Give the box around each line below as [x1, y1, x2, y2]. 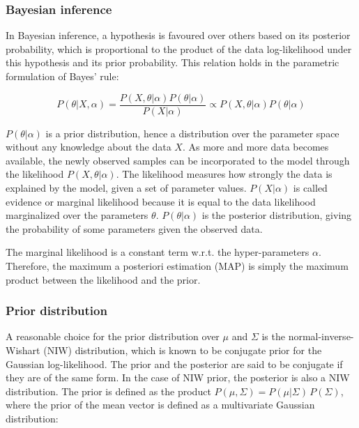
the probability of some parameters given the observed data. [6, 221, 263, 236]
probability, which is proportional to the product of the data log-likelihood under [6, 41, 352, 56]
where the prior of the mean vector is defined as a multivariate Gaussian [6, 397, 315, 412]
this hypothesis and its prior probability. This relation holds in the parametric [6, 55, 339, 70]
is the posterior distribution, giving [201, 208, 352, 222]
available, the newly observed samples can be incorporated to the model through [6, 153, 350, 167]
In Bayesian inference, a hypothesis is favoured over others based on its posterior [6, 28, 351, 43]
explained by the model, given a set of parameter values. [6, 181, 247, 195]
